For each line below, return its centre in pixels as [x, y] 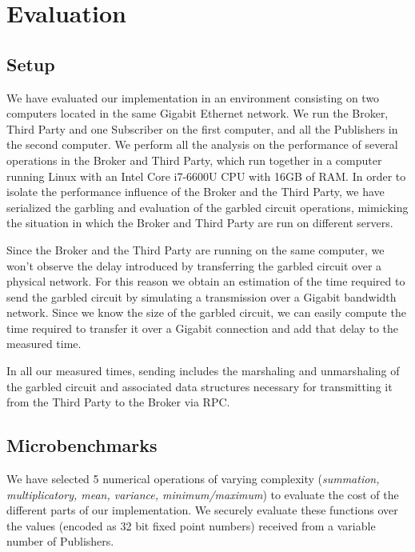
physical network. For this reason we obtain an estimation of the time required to [206, 281]
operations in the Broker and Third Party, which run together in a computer [194, 160]
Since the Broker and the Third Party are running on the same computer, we [196, 249]
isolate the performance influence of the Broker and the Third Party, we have [196, 192]
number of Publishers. [60, 541]
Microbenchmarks [82, 445]
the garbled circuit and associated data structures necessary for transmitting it [200, 386]
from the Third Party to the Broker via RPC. [118, 402]
